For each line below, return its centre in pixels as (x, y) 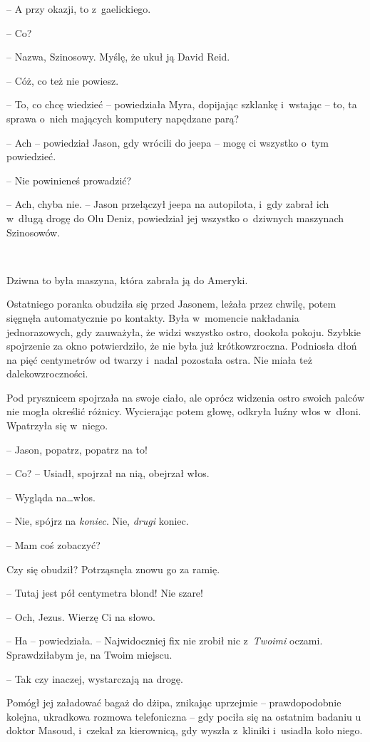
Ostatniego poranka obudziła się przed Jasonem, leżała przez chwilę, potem (171, 304)
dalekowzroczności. (47, 373)
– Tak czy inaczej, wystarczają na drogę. (95, 678)
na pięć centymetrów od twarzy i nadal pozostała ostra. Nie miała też (159, 359)
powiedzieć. (31, 156)
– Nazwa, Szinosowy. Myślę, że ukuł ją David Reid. (118, 57)
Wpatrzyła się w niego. (57, 425)
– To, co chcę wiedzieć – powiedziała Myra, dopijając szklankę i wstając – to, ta (182, 104)
